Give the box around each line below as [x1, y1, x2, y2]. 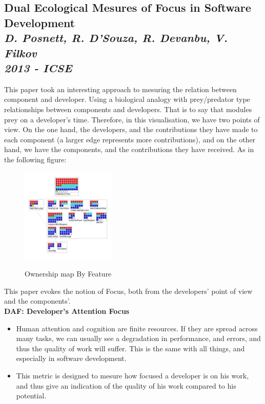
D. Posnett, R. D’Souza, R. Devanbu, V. [4, 30, 228, 46]
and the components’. [4, 295, 71, 306]
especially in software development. [16, 353, 127, 364]
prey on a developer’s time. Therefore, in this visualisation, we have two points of [4, 114, 260, 124]
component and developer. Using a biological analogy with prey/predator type [4, 94, 250, 104]
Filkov [4, 45, 37, 60]
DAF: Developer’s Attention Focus [4, 305, 130, 316]
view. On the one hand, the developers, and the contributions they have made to [4, 124, 258, 135]
